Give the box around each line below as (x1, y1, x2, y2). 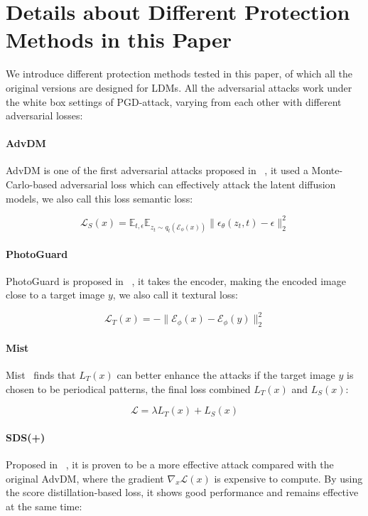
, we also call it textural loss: (112, 287, 238, 302)
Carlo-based (6, 177, 58, 192)
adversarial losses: (6, 108, 83, 123)
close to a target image (6, 287, 105, 302)
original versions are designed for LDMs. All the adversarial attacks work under (6, 80, 352, 95)
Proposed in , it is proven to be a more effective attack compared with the (6, 457, 334, 472)
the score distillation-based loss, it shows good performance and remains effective (6, 485, 359, 500)
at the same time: (6, 498, 82, 513)
